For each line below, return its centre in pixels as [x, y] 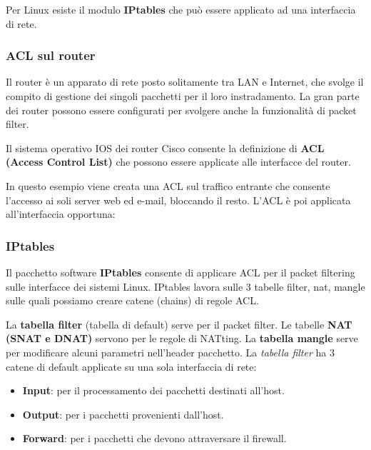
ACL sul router [51, 55]
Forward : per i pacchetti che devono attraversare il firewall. [154, 438]
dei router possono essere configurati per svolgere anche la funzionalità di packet [181, 110]
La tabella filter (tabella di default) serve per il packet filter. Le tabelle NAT [179, 324]
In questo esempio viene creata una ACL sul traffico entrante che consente [168, 185]
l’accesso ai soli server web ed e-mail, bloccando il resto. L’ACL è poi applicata [178, 200]
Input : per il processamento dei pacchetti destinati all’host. [153, 390]
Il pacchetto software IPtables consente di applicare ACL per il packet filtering [181, 272]
